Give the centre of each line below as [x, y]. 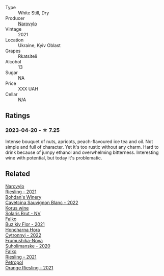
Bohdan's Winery [23, 197]
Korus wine [17, 208]
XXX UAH [28, 89]
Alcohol [13, 62]
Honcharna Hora [23, 229]
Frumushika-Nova [24, 240]
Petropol [14, 262]
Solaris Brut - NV [23, 213]
